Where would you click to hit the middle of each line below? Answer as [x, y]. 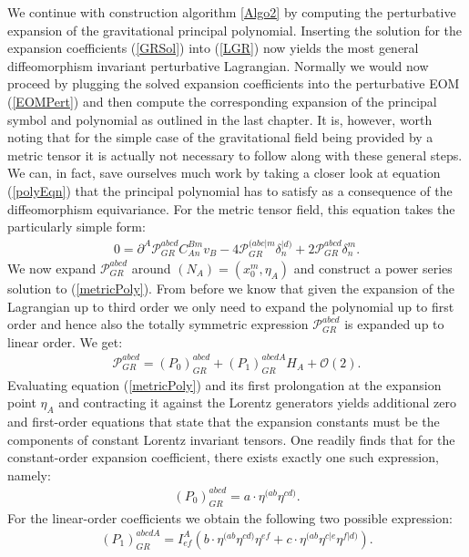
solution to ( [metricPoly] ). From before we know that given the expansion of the [231, 288]
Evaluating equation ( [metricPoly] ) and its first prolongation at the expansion [224, 384]
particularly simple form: [76, 227]
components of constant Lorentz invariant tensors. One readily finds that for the [231, 439]
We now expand [52, 268]
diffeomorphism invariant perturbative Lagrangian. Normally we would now [218, 65]
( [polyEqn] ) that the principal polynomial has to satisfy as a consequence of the [230, 190]
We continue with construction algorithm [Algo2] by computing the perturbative [232, 12]
